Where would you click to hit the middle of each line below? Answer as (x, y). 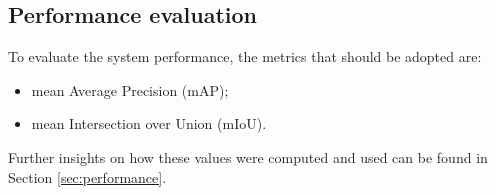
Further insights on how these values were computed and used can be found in (248, 156)
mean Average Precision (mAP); (130, 89)
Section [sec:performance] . (87, 176)
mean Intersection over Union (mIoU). (149, 123)
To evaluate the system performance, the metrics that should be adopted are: (245, 56)
